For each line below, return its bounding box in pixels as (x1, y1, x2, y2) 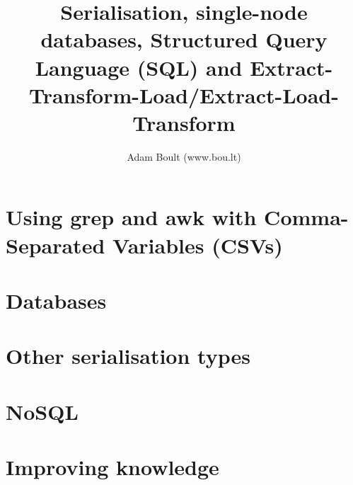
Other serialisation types (6, 341, 250, 370)
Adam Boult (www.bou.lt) (127, 149, 241, 164)
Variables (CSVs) (112, 230, 283, 259)
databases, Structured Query (40, 25, 328, 54)
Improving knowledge (6, 452, 219, 481)
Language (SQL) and (35, 52, 243, 81)
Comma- (264, 202, 349, 232)
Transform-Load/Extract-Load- (28, 80, 339, 109)
